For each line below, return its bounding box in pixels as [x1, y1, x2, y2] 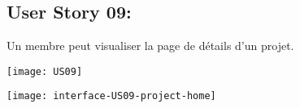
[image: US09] [7, 65, 83, 77]
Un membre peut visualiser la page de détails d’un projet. [7, 37, 294, 54]
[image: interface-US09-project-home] [7, 90, 216, 102]
